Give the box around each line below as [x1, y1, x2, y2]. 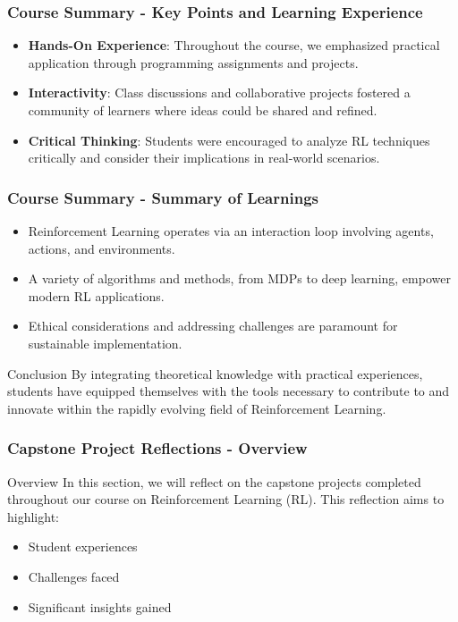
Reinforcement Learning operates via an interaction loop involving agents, [28, 222, 434, 240]
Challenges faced [28, 567, 120, 585]
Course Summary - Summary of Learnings [7, 186, 318, 208]
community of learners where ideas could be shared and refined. [28, 101, 377, 119]
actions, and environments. [28, 239, 175, 257]
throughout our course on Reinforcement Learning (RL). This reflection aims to [7, 490, 445, 509]
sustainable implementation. [28, 333, 182, 352]
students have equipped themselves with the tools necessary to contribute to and [7, 382, 450, 400]
